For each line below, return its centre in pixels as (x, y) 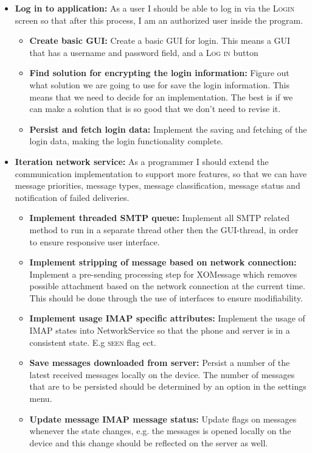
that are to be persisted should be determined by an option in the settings (168, 386)
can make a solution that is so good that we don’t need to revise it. (155, 109)
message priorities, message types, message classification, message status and (158, 185)
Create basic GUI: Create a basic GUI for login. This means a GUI (160, 40)
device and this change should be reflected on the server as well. (149, 442)
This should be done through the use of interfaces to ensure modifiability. (166, 297)
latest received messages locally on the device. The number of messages (162, 374)
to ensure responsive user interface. (95, 241)
